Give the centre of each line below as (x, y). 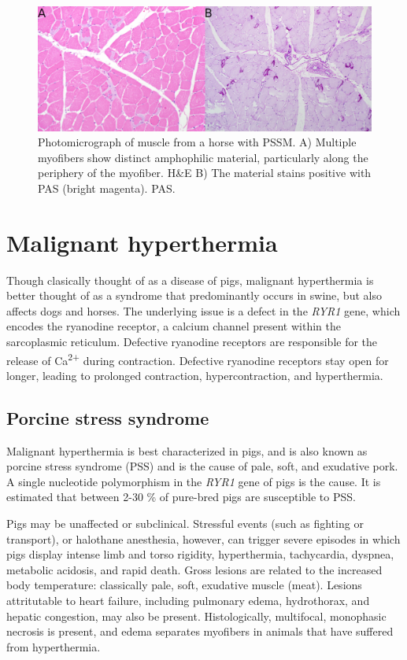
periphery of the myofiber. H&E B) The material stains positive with (205, 173)
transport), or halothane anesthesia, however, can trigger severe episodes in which (203, 538)
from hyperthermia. (54, 646)
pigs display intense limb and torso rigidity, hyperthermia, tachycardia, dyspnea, (200, 554)
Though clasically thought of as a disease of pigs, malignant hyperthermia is (190, 280)
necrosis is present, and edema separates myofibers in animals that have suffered (200, 631)
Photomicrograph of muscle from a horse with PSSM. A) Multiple (197, 142)
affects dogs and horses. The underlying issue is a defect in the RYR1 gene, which (203, 310)
